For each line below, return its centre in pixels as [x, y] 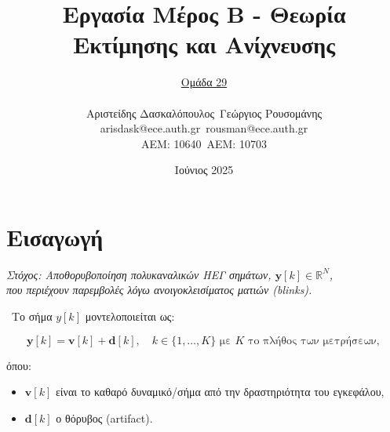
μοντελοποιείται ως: [130, 316]
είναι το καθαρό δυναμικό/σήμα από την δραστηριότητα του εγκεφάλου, [220, 392]
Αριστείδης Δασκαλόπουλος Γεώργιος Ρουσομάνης [204, 113]
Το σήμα [32, 316]
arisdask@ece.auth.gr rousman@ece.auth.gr [204, 128]
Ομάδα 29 [204, 82]
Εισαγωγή [55, 236]
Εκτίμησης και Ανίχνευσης [204, 44]
